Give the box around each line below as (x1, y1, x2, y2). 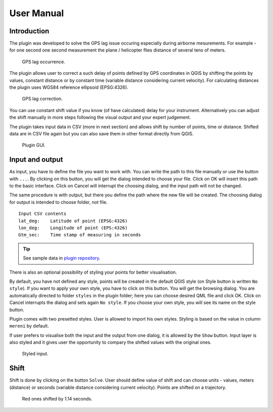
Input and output (9, 156, 63, 164)
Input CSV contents (18, 211, 67, 217)
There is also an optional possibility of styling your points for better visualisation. (9, 269, 177, 275)
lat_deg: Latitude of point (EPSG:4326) (18, 218, 128, 224)
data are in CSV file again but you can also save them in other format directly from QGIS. (9, 130, 194, 136)
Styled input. (22, 351, 49, 357)
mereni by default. (9, 323, 49, 329)
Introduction (9, 27, 50, 35)
